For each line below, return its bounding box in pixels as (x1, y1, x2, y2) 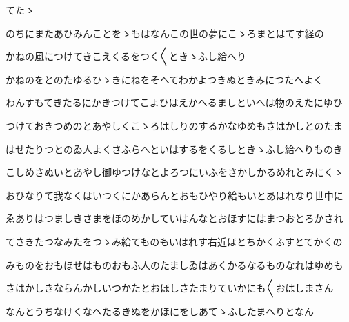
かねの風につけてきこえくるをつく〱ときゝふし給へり (6, 49, 246, 63)
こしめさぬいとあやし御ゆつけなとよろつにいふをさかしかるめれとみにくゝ (6, 165, 343, 179)
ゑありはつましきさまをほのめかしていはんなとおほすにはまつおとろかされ (6, 211, 343, 225)
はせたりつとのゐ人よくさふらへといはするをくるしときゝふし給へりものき (6, 141, 343, 156)
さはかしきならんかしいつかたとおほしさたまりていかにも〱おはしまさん (6, 281, 334, 295)
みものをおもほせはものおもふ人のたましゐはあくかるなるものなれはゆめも (6, 257, 343, 272)
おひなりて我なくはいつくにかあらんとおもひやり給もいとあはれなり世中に (6, 188, 343, 202)
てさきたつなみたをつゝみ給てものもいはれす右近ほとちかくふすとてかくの (6, 234, 343, 248)
